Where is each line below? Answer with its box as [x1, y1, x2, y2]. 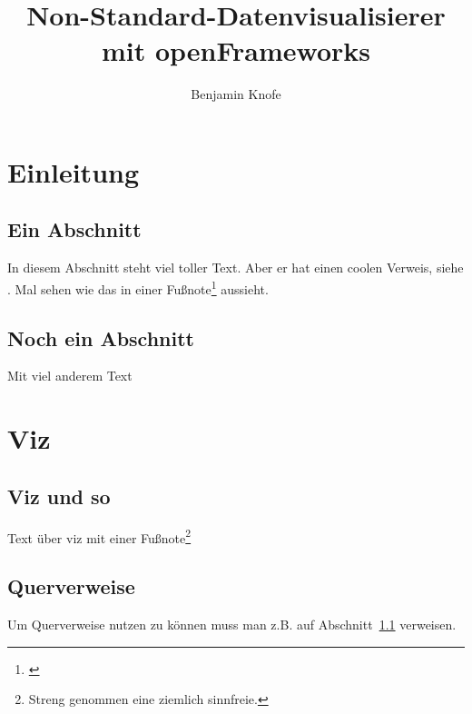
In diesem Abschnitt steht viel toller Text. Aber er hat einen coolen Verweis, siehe [7, 258, 464, 277]
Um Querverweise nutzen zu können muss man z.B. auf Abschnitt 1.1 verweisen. [7, 614, 457, 633]
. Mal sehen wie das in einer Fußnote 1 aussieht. [7, 276, 269, 298]
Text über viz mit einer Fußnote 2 [7, 525, 192, 547]
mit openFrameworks [101, 32, 371, 69]
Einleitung [7, 153, 140, 190]
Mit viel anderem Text [7, 366, 133, 385]
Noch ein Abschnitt [7, 323, 194, 352]
